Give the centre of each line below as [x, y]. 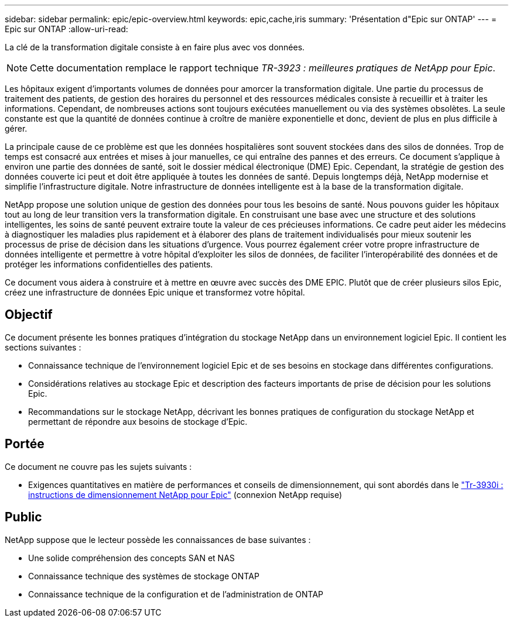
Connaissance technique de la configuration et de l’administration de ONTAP [176, 594]
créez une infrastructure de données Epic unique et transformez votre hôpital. [155, 292]
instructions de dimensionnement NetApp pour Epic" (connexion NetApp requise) [185, 494]
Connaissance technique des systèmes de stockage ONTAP [144, 576]
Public [23, 517]
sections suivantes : [43, 347]
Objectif [29, 315]
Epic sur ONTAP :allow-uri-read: [66, 29]
